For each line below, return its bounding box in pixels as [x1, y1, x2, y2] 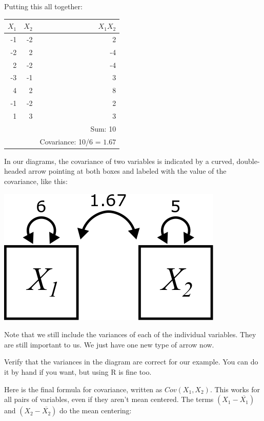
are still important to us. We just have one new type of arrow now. [4, 339, 214, 350]
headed [4, 166, 26, 176]
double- [236, 155, 260, 166]
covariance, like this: [4, 175, 68, 186]
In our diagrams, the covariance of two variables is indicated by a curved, [4, 155, 234, 166]
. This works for [210, 383, 260, 394]
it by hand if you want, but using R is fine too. [4, 366, 152, 377]
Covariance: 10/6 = [39, 136, 101, 147]
